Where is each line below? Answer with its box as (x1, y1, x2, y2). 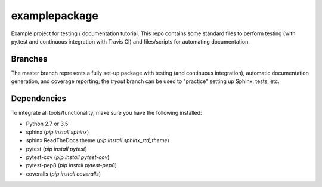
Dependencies (11, 93, 67, 104)
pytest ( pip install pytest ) (26, 145, 88, 152)
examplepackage (11, 9, 98, 22)
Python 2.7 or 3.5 (26, 120, 69, 127)
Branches (11, 54, 48, 64)
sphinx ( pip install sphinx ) (26, 128, 89, 136)
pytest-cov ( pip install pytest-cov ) (26, 154, 110, 161)
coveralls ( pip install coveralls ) (26, 170, 101, 177)
